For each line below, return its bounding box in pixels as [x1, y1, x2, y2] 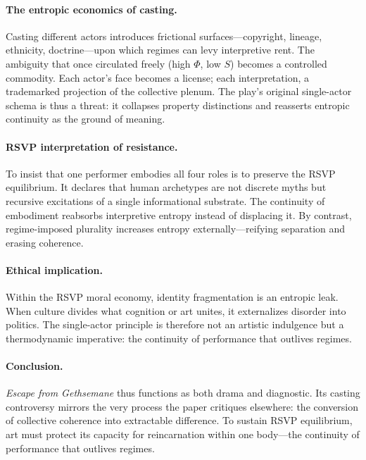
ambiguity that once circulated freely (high [6, 56, 191, 70]
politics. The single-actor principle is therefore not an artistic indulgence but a [6, 317, 344, 332]
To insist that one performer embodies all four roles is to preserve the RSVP [6, 166, 336, 180]
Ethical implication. [6, 262, 103, 277]
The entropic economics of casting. [6, 1, 177, 16]
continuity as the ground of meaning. [6, 111, 165, 126]
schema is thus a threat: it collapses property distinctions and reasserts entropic [6, 97, 350, 112]
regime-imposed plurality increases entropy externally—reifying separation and [6, 221, 346, 236]
